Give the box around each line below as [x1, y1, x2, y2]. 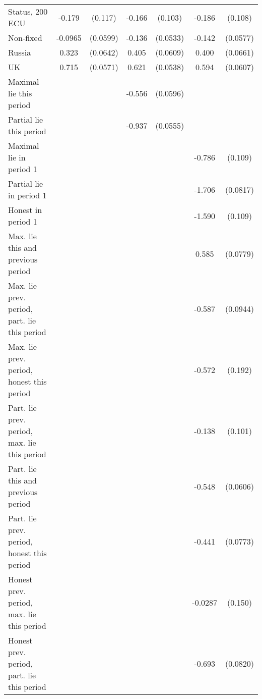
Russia [8, 46, 31, 58]
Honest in [8, 204, 42, 216]
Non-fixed [8, 32, 42, 43]
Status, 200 [8, 6, 48, 17]
